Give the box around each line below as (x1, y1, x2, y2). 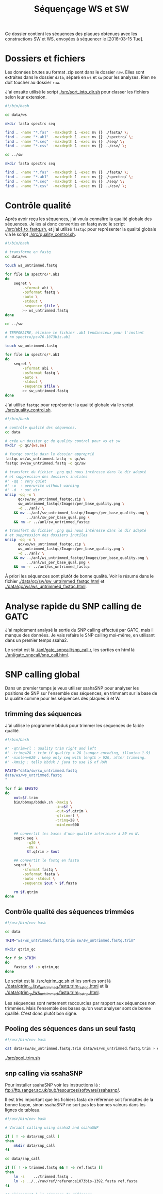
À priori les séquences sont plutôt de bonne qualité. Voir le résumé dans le (5, 573, 154, 579)
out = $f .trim (14, 795, 38, 800)
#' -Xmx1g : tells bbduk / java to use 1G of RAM (5, 760, 108, 765)
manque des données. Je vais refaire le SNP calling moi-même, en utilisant (5, 632, 155, 638)
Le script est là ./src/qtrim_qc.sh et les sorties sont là (5, 978, 111, 984)
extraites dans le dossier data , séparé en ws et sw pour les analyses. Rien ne (5, 75, 156, 80)
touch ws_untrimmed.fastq (5, 263, 57, 268)
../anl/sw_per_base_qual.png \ (26, 515, 90, 520)
